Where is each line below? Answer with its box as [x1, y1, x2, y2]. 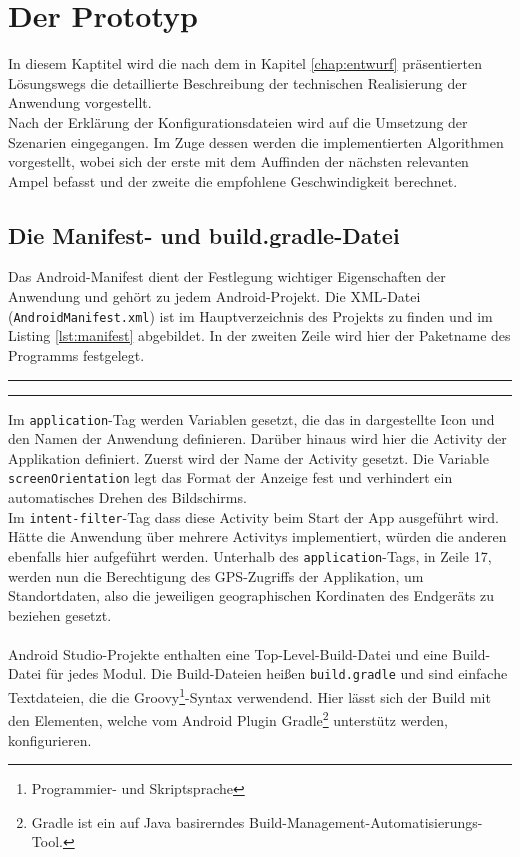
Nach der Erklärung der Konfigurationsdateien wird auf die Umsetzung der [8, 111, 468, 132]
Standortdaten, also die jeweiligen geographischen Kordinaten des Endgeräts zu [8, 585, 495, 606]
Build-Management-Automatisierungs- [249, 811, 483, 832]
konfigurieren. [8, 729, 92, 750]
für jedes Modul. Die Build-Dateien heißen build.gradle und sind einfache [45, 663, 508, 684]
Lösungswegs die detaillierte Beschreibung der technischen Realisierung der [8, 72, 467, 93]
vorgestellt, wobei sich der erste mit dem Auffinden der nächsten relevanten [8, 151, 469, 172]
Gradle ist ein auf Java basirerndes [31, 811, 245, 832]
